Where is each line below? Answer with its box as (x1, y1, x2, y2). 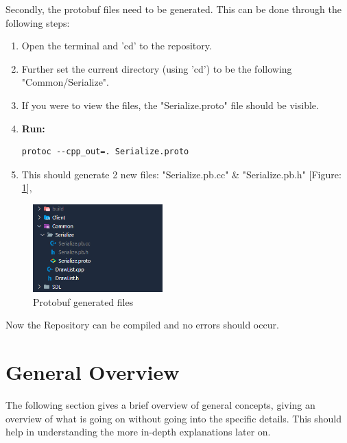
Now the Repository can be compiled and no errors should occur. (5, 318, 279, 332)
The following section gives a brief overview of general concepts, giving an (5, 397, 315, 411)
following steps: (5, 15, 70, 29)
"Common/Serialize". (21, 75, 109, 89)
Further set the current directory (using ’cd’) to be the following (21, 61, 292, 75)
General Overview (5, 357, 180, 385)
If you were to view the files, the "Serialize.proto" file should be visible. (21, 97, 319, 112)
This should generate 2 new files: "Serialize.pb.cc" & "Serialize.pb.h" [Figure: (21, 167, 342, 181)
